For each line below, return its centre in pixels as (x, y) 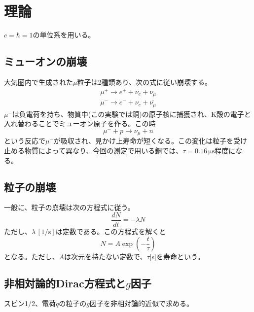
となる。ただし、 (32, 256)
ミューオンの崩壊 (45, 61)
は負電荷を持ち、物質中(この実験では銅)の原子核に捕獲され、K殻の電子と (131, 114)
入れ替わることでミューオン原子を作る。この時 (80, 123)
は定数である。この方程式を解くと (111, 231)
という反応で (25, 141)
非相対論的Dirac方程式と (65, 283)
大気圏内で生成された (38, 82)
